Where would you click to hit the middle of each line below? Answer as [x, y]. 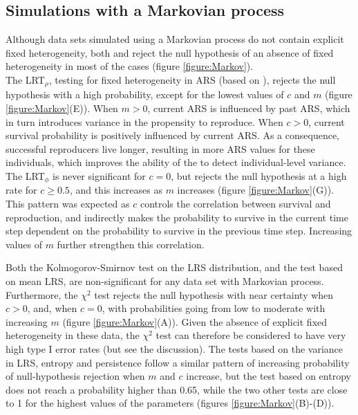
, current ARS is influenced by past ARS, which [249, 108]
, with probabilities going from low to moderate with [214, 308]
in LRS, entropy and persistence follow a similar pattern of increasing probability [178, 362]
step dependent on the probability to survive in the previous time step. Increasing [179, 231]
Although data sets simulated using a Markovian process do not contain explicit [175, 39]
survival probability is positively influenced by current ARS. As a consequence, [172, 135]
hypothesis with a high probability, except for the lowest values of [145, 94]
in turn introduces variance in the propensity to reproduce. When [144, 121]
